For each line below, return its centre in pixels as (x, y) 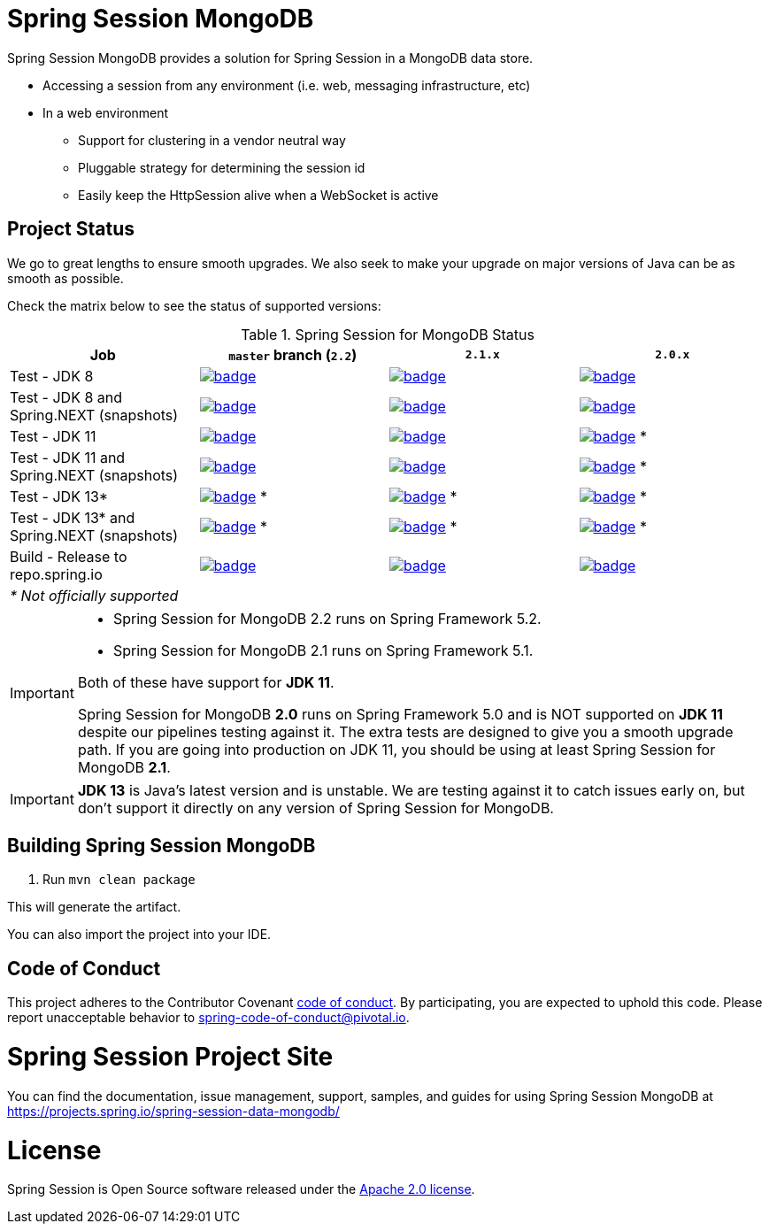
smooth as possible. (65, 278)
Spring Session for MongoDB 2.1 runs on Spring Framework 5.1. (323, 650)
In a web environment (106, 112)
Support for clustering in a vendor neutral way (212, 140)
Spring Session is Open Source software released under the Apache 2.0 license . (241, 1189)
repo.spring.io (56, 574)
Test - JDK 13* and (73, 517)
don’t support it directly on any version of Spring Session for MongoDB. (315, 808)
